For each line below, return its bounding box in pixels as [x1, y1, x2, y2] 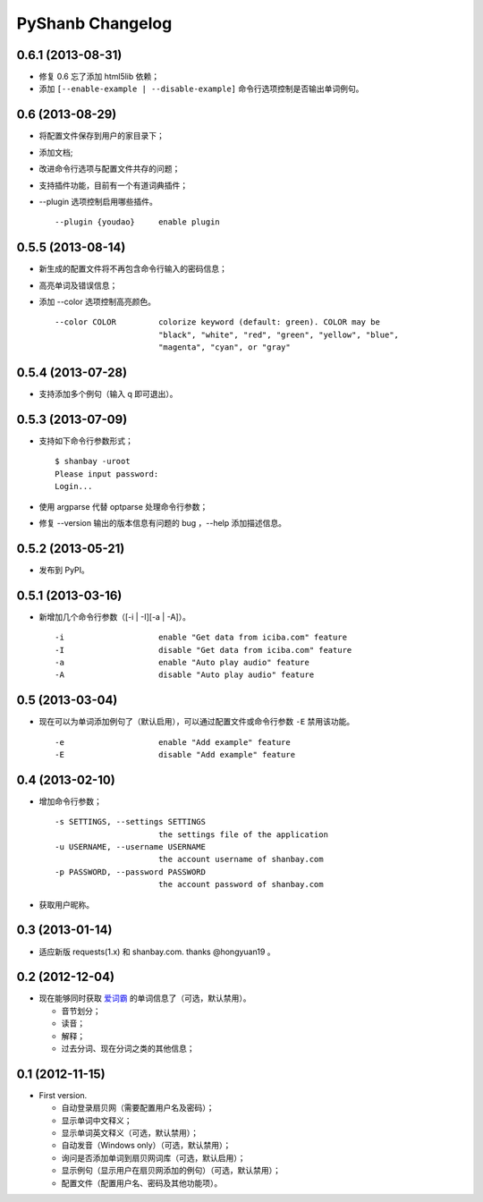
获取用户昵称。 [38, 899, 94, 910]
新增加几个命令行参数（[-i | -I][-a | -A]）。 [38, 611, 191, 622]
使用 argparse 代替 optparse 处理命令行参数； [38, 501, 208, 512]
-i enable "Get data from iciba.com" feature [55, 632, 348, 643]
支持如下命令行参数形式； [38, 435, 133, 446]
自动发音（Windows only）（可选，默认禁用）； [61, 1140, 232, 1151]
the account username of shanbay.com [157, 854, 324, 865]
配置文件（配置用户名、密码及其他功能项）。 [61, 1177, 223, 1189]
